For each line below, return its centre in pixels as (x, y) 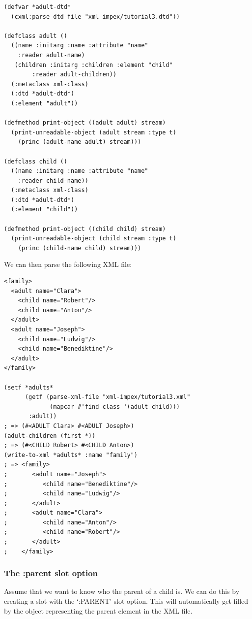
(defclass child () (36, 161)
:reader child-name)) (53, 180)
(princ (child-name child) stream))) (80, 248)
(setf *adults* (29, 387)
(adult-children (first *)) (50, 436)
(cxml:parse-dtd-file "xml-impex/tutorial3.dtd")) (95, 16)
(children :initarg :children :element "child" (94, 65)
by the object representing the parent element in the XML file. (98, 610)
